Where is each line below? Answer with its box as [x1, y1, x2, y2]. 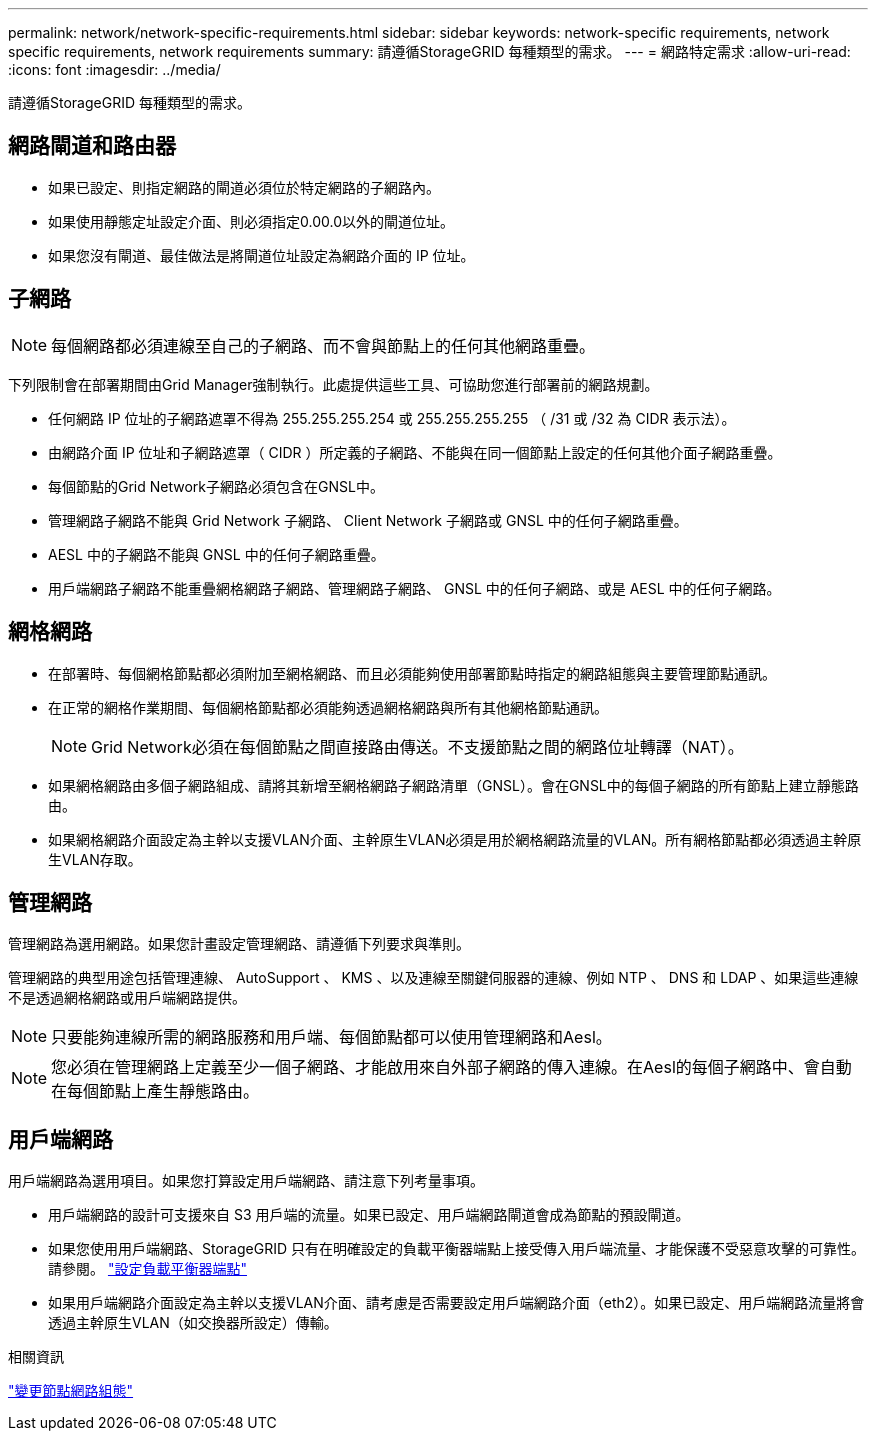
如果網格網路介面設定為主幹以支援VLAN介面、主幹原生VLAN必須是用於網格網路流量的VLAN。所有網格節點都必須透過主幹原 [48, 830, 862, 848]
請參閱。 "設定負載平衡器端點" [48, 1260, 247, 1278]
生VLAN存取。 [48, 850, 142, 868]
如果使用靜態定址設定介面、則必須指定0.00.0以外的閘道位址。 [48, 212, 454, 230]
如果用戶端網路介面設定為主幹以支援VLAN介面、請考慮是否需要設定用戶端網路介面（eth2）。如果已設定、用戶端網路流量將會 [48, 1294, 865, 1312]
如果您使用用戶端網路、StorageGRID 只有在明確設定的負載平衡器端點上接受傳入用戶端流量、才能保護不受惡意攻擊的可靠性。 [48, 1240, 865, 1258]
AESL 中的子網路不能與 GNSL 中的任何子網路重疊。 [48, 545, 385, 563]
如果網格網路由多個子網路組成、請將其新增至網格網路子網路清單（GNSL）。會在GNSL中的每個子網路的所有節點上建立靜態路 [48, 776, 859, 794]
